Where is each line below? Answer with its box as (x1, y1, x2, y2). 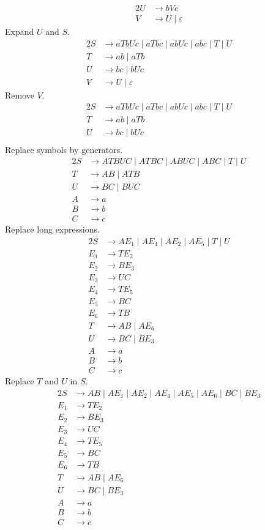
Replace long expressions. (5, 223, 100, 236)
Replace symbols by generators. (5, 143, 123, 155)
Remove (5, 88, 35, 101)
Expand (5, 25, 34, 38)
